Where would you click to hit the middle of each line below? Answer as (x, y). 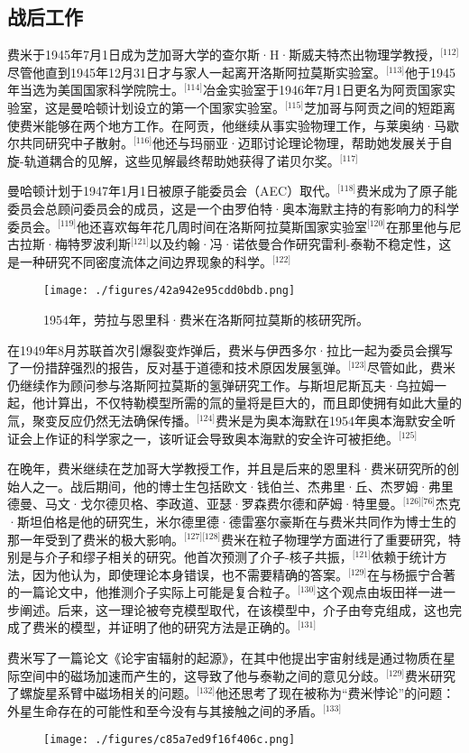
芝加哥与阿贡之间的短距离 (379, 107)
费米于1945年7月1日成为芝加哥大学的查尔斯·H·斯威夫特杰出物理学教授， (224, 55)
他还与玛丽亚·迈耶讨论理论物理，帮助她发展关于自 (302, 143)
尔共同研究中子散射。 (70, 143)
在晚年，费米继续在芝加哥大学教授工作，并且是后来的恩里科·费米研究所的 (227, 468)
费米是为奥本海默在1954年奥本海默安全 (329, 420)
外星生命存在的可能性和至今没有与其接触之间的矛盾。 (165, 710)
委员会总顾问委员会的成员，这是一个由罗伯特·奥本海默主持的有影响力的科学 (233, 208)
